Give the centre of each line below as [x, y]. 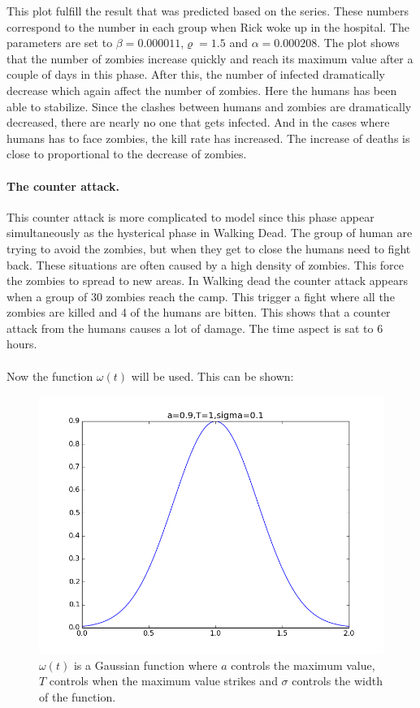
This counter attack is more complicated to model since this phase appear [191, 216]
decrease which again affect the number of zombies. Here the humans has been [202, 90]
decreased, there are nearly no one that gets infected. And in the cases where [198, 122]
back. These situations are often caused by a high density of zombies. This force [206, 264]
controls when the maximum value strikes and [163, 681]
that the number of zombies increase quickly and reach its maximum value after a [210, 58]
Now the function [50, 376]
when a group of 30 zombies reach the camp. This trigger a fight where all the [201, 296]
